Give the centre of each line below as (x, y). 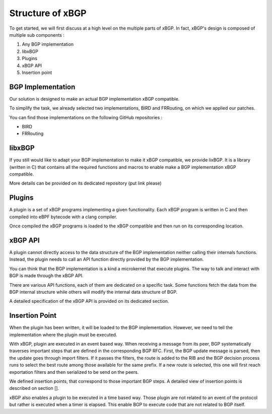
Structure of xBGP (48, 13)
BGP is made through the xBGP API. (46, 276)
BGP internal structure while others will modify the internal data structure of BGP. (93, 292)
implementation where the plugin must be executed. (63, 335)
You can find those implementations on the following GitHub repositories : (86, 117)
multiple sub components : (37, 35)
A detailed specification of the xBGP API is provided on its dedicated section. (89, 301)
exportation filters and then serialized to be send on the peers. (74, 372)
